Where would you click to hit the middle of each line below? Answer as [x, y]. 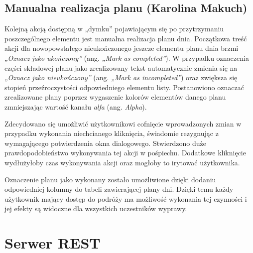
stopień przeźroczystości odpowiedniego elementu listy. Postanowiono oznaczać [124, 87]
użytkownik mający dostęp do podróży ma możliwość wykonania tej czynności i [126, 198]
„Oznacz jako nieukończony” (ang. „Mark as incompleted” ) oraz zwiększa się [121, 77]
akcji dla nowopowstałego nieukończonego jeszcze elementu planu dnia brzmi [122, 48]
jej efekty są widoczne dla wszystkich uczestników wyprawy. [96, 208]
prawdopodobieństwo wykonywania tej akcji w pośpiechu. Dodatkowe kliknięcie [125, 153]
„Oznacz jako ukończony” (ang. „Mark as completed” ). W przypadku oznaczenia [127, 58]
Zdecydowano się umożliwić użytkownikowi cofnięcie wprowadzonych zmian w [123, 123]
